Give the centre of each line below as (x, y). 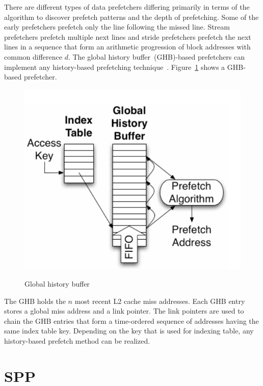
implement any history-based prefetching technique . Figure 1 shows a (115, 67)
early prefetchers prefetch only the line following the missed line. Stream (117, 27)
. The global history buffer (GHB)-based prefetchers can (156, 56)
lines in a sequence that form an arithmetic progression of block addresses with (127, 47)
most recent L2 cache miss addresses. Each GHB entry (160, 301)
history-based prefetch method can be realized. (77, 340)
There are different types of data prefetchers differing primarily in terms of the (127, 7)
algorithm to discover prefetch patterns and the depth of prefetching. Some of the (131, 17)
